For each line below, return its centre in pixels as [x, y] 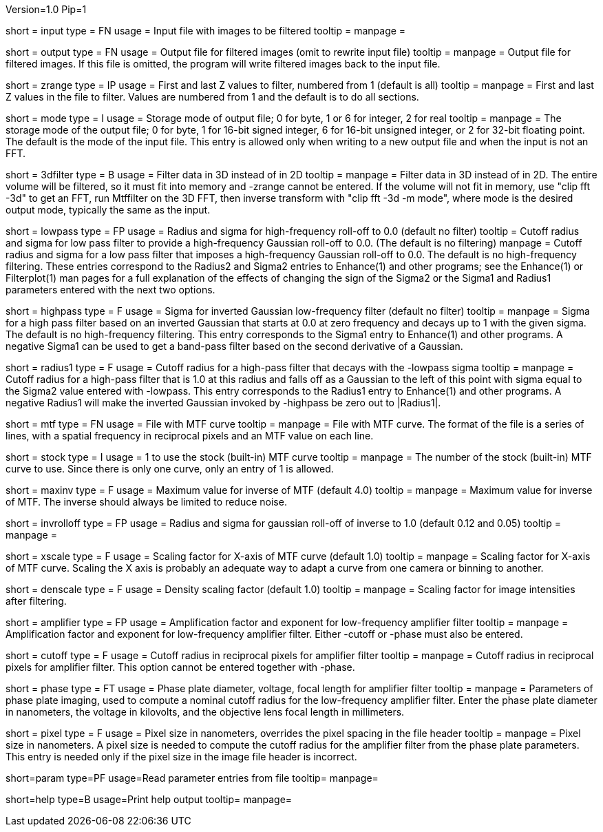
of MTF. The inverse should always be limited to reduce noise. [146, 502]
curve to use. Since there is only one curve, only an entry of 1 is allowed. [170, 469]
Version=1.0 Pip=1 [46, 9]
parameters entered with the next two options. [110, 290]
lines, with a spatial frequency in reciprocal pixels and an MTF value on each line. [190, 436]
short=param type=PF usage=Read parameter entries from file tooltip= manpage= [192, 778]
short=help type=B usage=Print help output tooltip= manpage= [149, 799]
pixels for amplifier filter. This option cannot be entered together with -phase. [180, 667]
